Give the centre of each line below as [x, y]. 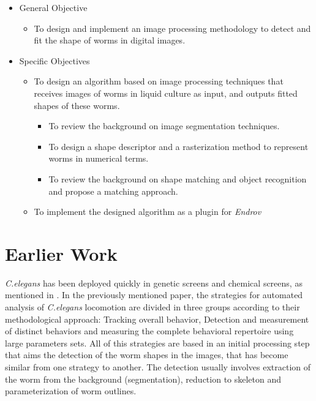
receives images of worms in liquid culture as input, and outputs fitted [166, 93]
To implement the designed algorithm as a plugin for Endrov [148, 212]
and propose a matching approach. [113, 191]
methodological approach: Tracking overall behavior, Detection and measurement [157, 319]
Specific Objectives [55, 60]
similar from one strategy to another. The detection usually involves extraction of [158, 367]
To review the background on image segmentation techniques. [164, 126]
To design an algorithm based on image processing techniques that [159, 81]
